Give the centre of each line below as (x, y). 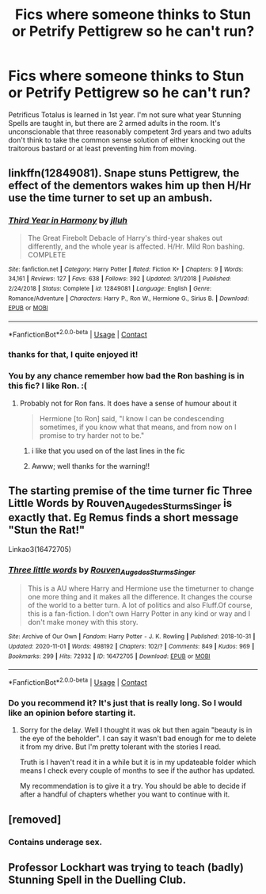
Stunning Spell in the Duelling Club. (97, 879)
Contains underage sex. (55, 842)
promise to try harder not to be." (92, 435)
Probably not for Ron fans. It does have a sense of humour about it (128, 403)
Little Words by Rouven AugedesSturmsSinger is (120, 504)
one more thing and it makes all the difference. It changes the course (140, 597)
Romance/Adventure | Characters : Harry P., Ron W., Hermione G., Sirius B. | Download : (129, 299)
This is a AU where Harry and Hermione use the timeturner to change (141, 588)
